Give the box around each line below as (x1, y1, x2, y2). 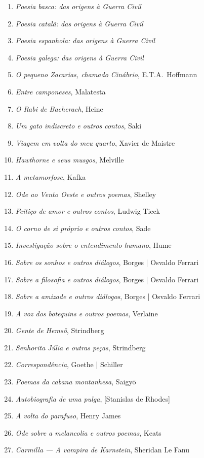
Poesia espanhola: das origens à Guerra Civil (15, 35, 155, 46)
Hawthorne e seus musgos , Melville (15, 154, 124, 165)
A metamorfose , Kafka (15, 171, 86, 182)
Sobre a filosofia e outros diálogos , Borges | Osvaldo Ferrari (15, 274, 199, 284)
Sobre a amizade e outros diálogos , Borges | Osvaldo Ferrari (15, 291, 200, 302)
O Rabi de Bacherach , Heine (15, 103, 103, 114)
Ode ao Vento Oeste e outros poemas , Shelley (15, 188, 156, 199)
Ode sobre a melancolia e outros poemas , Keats (15, 427, 161, 438)
